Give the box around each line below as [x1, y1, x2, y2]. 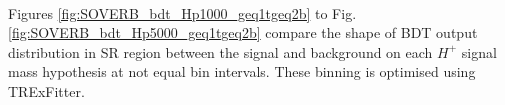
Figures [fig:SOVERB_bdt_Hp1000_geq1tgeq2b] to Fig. [8, 2, 357, 23]
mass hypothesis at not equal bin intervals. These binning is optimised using [8, 61, 476, 82]
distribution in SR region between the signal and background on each [8, 41, 433, 62]
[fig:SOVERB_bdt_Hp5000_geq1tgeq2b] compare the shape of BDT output [8, 22, 478, 43]
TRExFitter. [8, 80, 85, 101]
